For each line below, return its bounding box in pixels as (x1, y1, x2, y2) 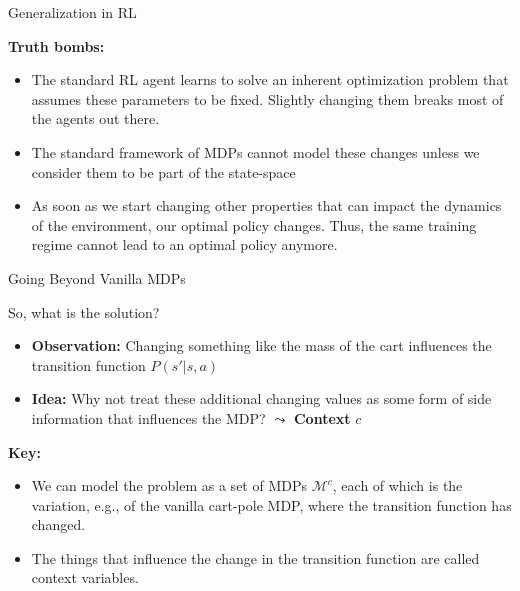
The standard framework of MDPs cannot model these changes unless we (31, 141, 480, 162)
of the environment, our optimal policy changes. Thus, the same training (31, 214, 477, 235)
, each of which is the (332, 475, 463, 496)
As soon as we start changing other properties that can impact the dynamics (31, 195, 502, 216)
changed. (31, 514, 86, 535)
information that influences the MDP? (31, 407, 266, 428)
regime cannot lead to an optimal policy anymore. (31, 234, 338, 255)
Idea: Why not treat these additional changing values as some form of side (31, 388, 492, 409)
